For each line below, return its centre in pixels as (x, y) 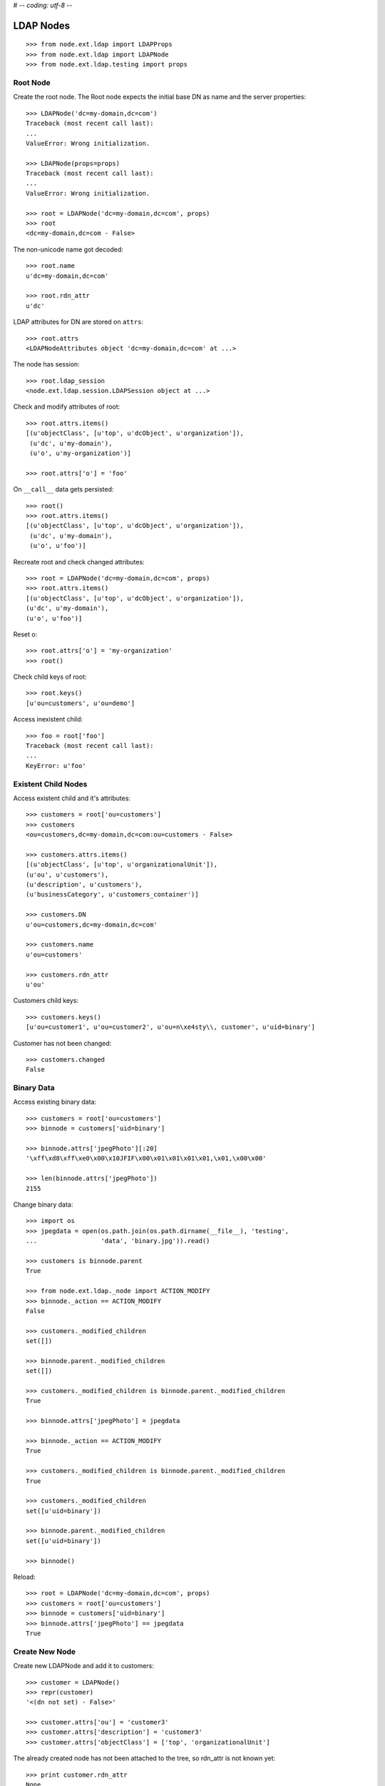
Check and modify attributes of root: (67, 406)
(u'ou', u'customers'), (67, 874)
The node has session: (46, 364)
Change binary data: (43, 1204)
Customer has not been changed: (62, 1043)
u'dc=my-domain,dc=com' (67, 276)
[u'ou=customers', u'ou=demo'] (81, 703)
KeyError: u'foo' (56, 765)
